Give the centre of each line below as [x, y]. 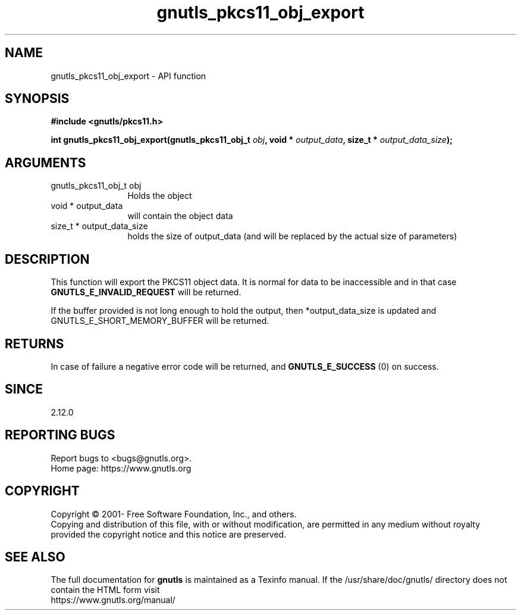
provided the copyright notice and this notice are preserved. [169, 534]
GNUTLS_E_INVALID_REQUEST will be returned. [146, 292]
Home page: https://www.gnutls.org [121, 468]
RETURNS [34, 344]
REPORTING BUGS [60, 435]
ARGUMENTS [45, 163]
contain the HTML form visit [105, 590]
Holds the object [160, 196]
